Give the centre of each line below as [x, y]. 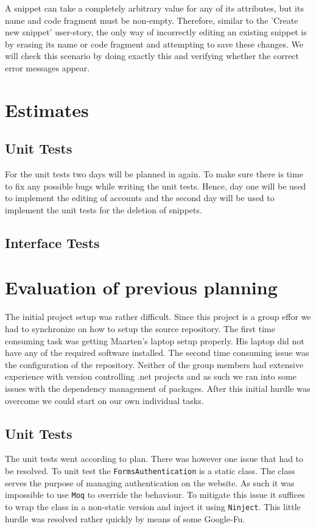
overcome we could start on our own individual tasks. [104, 400]
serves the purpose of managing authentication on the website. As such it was [150, 482]
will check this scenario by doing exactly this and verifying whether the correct [152, 56]
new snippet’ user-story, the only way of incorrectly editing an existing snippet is [156, 32]
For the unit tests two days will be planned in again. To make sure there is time [154, 174]
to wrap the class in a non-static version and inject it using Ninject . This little [153, 506]
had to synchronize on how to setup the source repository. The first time [140, 329]
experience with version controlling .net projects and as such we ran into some [151, 376]
